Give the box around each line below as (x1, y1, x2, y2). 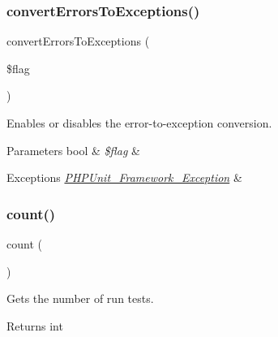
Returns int (6, 317, 63, 334)
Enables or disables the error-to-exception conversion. (6, 114, 272, 131)
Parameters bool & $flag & (6, 141, 140, 158)
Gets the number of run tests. (6, 290, 154, 307)
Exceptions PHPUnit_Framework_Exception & (6, 169, 242, 186)
